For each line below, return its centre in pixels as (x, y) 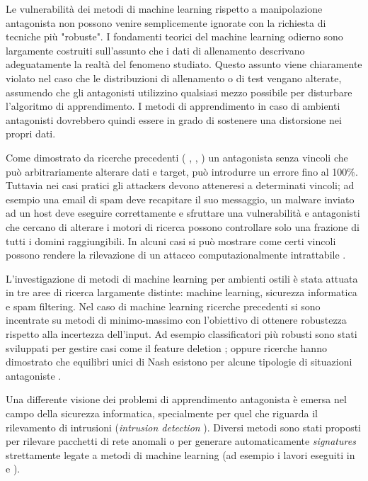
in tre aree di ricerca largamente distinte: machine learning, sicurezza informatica (182, 292)
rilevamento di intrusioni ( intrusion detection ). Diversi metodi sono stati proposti (184, 427)
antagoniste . (34, 375)
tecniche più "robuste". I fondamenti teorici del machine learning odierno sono (174, 36)
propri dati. (31, 134)
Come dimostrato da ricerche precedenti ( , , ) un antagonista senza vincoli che (177, 157)
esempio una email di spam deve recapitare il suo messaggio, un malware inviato (180, 199)
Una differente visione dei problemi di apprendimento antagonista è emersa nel (176, 399)
